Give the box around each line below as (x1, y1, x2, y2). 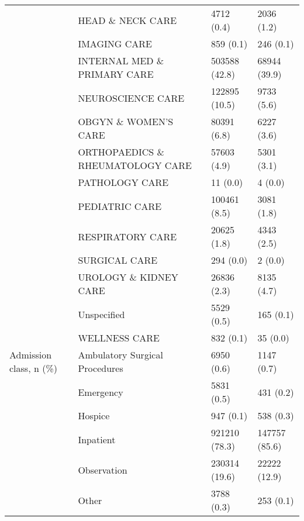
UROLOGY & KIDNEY (78, 270, 178, 284)
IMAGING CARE (78, 37, 152, 50)
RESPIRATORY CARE (78, 229, 177, 243)
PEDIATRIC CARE (78, 199, 162, 213)
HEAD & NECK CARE (78, 13, 177, 27)
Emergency (78, 385, 123, 399)
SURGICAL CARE (78, 253, 158, 267)
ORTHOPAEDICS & (78, 145, 165, 158)
